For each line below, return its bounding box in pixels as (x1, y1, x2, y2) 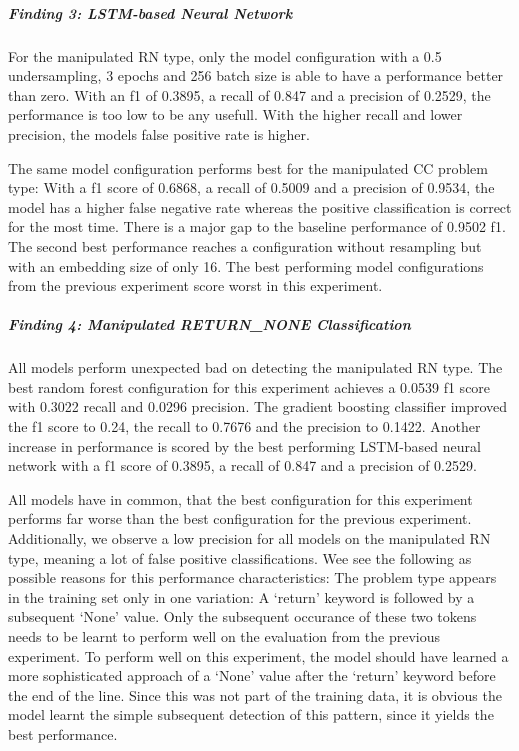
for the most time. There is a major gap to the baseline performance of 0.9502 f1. (8, 216, 506, 237)
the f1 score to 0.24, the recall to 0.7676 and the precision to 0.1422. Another (8, 416, 481, 437)
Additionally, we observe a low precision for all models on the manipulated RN (8, 528, 491, 548)
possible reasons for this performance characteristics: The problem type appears (8, 567, 497, 588)
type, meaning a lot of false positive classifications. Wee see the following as (8, 547, 472, 568)
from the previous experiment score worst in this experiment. (8, 275, 383, 296)
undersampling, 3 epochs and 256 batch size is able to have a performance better (8, 65, 504, 86)
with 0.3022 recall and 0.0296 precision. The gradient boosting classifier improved (8, 396, 508, 417)
